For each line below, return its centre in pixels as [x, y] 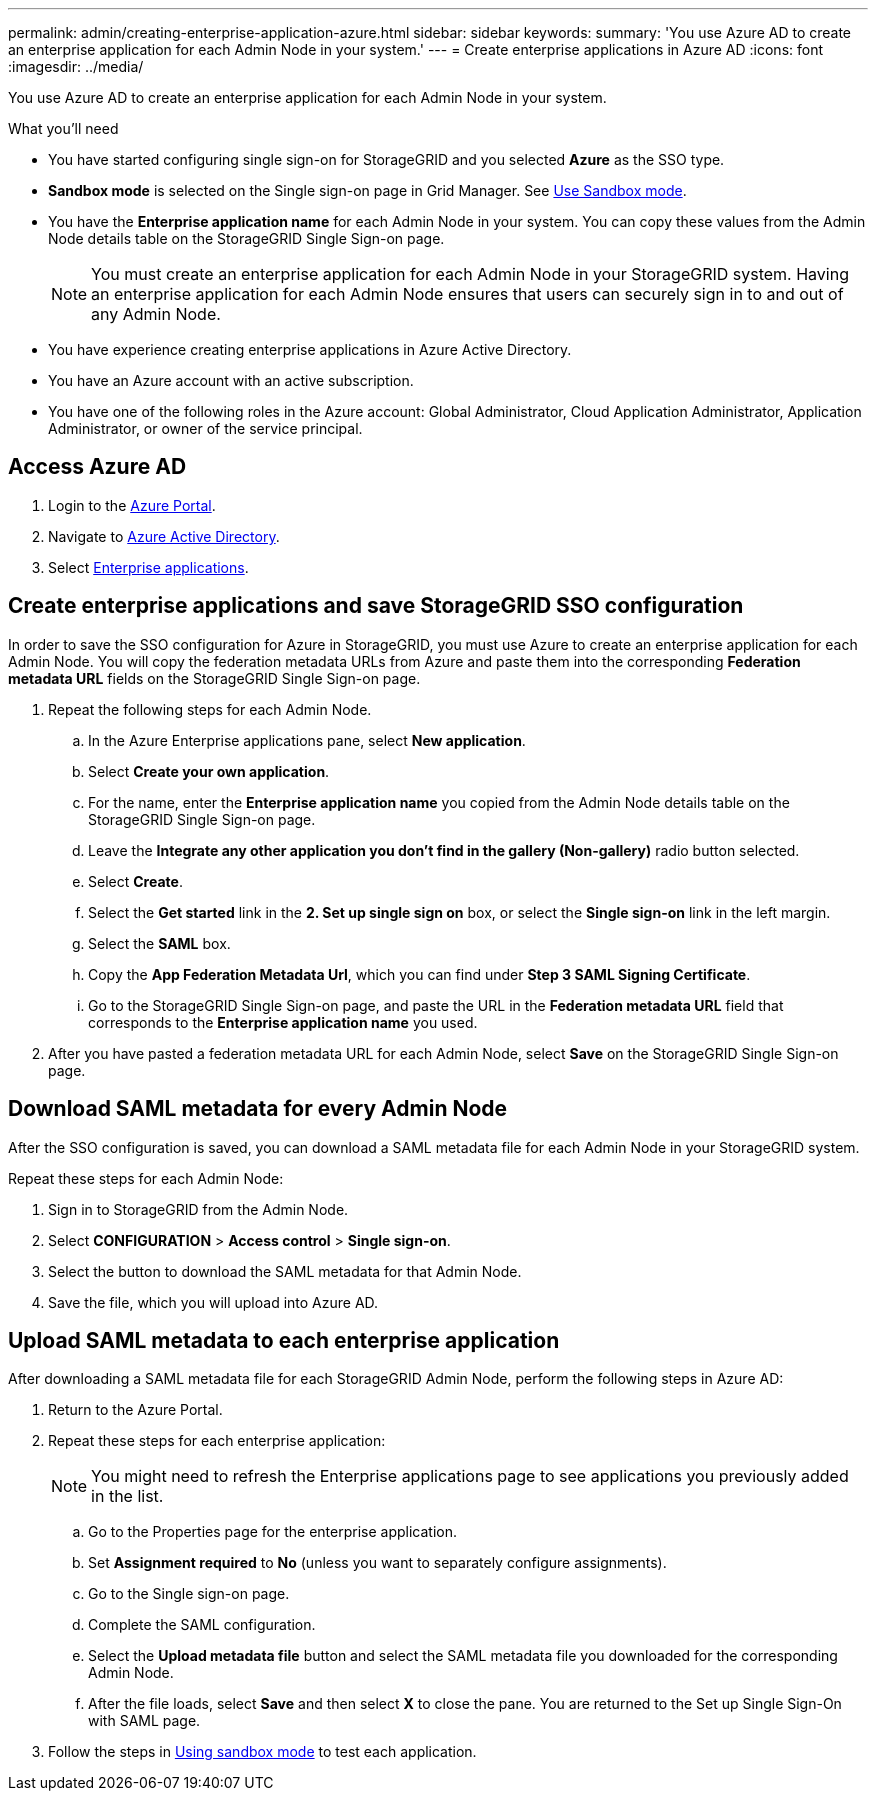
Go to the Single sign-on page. [189, 1594]
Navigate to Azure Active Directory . [164, 536]
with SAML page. [144, 1721]
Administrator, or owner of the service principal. [205, 428]
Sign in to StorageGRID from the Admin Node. [198, 1209]
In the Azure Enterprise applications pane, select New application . [307, 740]
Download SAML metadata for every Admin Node [258, 1109]
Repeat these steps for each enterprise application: [217, 1441]
